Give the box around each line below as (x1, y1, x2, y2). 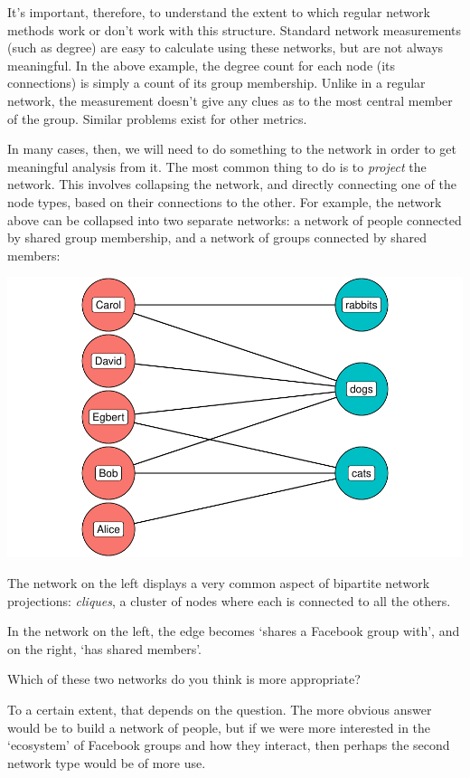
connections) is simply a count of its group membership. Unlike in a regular (7, 73, 426, 92)
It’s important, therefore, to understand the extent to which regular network (7, 3, 430, 21)
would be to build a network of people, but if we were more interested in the (7, 717, 431, 736)
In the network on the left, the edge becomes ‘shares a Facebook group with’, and (7, 621, 460, 640)
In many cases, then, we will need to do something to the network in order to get (7, 139, 456, 158)
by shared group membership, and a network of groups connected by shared (7, 228, 428, 247)
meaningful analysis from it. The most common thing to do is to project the (7, 157, 427, 176)
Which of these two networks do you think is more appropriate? (7, 669, 361, 688)
